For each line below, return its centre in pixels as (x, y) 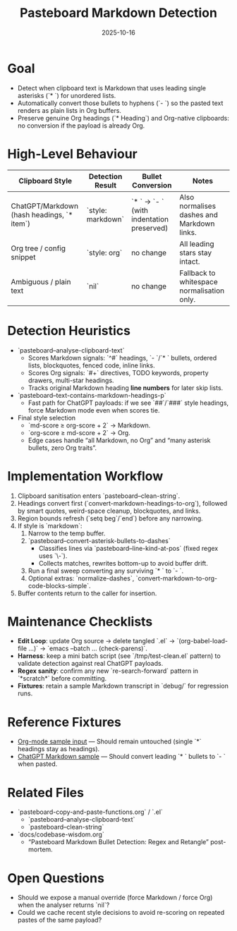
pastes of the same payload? (60, 920)
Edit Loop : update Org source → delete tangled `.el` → (96, 641)
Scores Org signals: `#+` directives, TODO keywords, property (119, 372)
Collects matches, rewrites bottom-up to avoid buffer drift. (123, 563)
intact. (190, 261)
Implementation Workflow (85, 476)
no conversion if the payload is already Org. (81, 126)
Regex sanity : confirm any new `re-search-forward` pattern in (108, 671)
